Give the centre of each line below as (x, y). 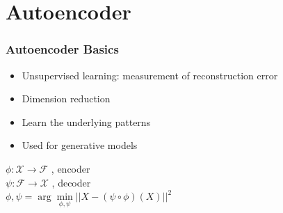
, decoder (71, 182)
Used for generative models (80, 145)
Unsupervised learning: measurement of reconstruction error (150, 75)
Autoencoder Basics (62, 49)
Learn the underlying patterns (86, 121)
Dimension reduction (66, 98)
